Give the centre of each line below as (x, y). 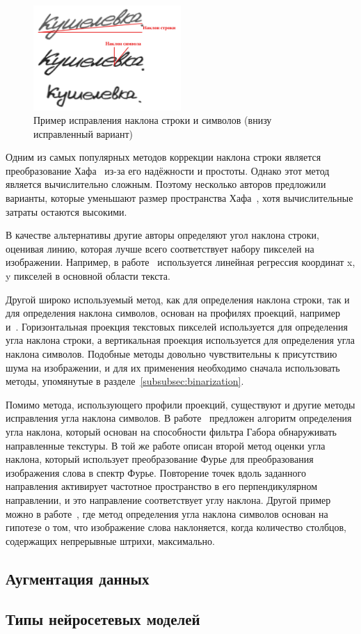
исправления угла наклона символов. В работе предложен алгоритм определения (179, 418)
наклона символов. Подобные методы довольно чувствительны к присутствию (171, 354)
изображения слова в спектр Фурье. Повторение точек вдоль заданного (156, 472)
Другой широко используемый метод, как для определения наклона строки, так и (178, 299)
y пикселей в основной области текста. (88, 276)
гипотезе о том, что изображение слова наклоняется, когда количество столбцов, (176, 527)
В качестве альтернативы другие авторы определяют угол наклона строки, (162, 235)
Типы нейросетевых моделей (103, 619)
